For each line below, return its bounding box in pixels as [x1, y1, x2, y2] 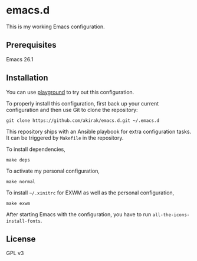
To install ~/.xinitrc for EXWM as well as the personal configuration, [6, 189, 175, 196]
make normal [6, 179, 35, 184]
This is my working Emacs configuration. [6, 23, 105, 30]
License [6, 234, 36, 244]
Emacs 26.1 [6, 55, 34, 62]
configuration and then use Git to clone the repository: [6, 106, 138, 113]
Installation [6, 73, 48, 83]
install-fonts [6, 218, 41, 224]
